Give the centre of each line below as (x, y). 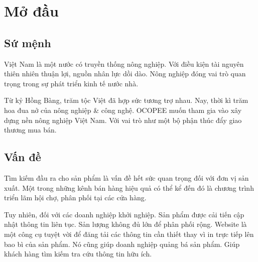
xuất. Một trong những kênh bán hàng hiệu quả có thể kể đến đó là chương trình (129, 187)
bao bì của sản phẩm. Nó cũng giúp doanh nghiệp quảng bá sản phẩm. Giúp (122, 244)
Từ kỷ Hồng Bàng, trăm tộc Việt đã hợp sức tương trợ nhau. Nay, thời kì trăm (126, 100)
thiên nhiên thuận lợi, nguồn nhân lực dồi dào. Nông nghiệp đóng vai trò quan (125, 74)
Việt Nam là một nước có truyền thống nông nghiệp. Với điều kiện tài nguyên (124, 63)
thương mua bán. (30, 130)
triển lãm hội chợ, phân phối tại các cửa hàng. (75, 198)
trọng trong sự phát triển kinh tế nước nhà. (71, 83)
